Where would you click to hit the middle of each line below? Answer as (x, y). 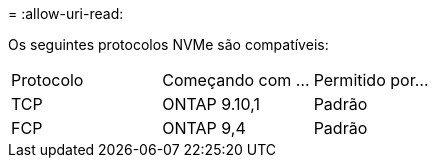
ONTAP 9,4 (204, 128)
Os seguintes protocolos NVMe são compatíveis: (168, 44)
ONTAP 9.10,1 (211, 104)
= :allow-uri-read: (66, 13)
